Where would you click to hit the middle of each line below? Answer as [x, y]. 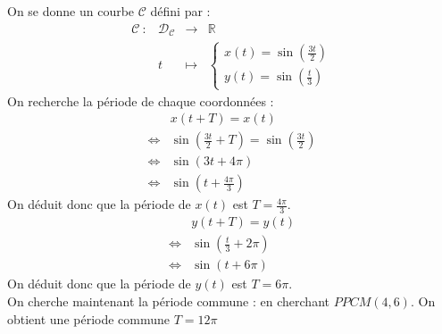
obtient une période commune [89, 318]
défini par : [180, 11]
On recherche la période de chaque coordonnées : [141, 100]
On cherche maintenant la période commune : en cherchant [168, 301]
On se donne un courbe [71, 11]
